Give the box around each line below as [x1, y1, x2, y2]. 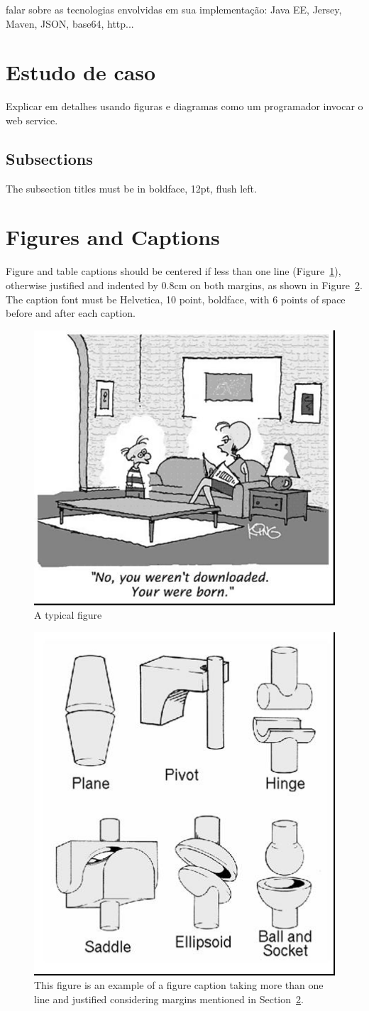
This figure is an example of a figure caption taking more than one [34, 978, 324, 993]
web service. [6, 112, 58, 127]
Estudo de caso [6, 58, 156, 87]
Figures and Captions [6, 222, 220, 252]
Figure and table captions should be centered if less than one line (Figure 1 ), [6, 264, 341, 279]
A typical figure [34, 607, 102, 622]
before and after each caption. [6, 306, 136, 320]
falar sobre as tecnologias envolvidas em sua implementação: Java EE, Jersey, [6, 2, 342, 16]
